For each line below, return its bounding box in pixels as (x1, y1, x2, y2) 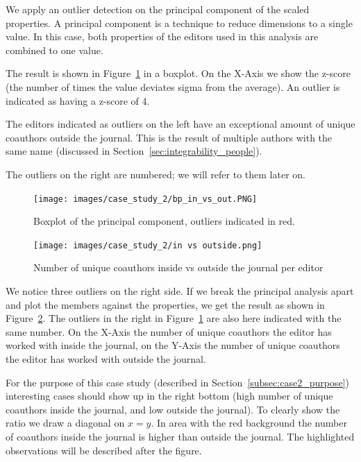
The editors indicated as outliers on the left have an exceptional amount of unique (6, 117, 355, 131)
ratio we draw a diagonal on (6, 416, 125, 430)
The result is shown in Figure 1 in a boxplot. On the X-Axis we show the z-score (6, 66, 351, 80)
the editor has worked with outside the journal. (6, 352, 206, 366)
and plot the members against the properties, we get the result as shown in (6, 297, 325, 311)
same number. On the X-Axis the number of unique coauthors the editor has (6, 324, 332, 339)
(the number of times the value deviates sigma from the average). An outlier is (6, 79, 340, 94)
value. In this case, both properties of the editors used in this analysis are (6, 29, 319, 44)
